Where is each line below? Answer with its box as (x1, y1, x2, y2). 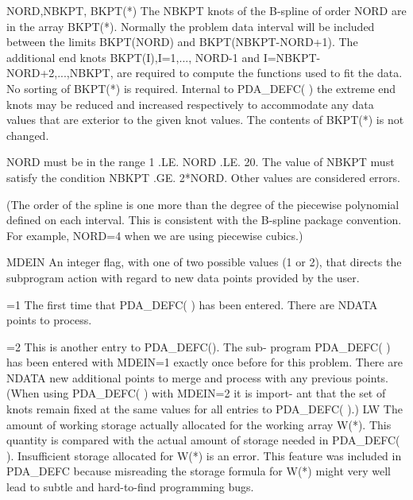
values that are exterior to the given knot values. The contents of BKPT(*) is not (6, 111, 404, 128)
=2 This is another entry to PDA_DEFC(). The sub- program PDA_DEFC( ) (6, 338, 391, 355)
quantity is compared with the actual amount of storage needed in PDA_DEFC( (6, 432, 400, 448)
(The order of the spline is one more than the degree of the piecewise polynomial (6, 196, 399, 212)
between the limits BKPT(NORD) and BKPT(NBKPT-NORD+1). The (6, 33, 358, 50)
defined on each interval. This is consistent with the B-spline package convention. (6, 211, 402, 228)
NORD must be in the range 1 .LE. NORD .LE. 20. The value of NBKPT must (6, 153, 395, 170)
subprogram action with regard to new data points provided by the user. (6, 269, 360, 285)
